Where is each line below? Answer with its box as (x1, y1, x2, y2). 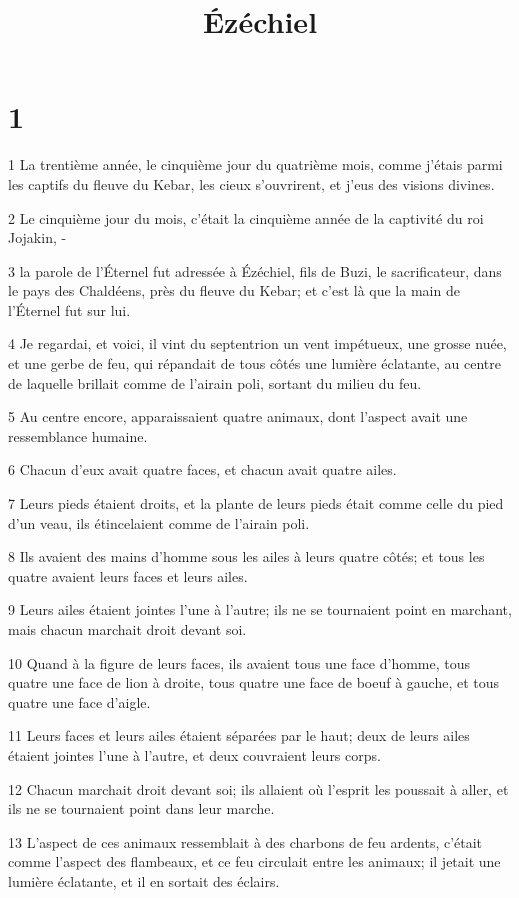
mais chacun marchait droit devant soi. (8, 619, 247, 639)
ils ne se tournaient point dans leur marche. (8, 798, 275, 819)
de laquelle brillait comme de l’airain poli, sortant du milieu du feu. (8, 372, 422, 393)
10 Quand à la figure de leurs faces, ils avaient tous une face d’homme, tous (8, 652, 471, 673)
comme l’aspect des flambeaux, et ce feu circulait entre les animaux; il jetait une (8, 851, 501, 872)
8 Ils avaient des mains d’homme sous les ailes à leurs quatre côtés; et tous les (8, 546, 485, 567)
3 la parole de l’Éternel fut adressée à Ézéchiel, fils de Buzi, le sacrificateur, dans (8, 260, 502, 281)
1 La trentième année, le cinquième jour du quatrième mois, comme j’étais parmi (8, 154, 503, 175)
